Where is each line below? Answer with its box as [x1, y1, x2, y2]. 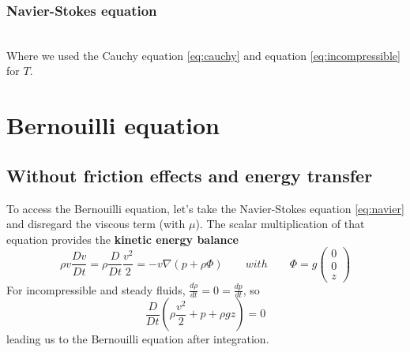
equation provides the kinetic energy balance [6, 230, 239, 247]
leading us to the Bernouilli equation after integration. [6, 331, 269, 347]
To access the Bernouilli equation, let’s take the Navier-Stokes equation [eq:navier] [6, 200, 404, 216]
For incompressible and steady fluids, [6, 281, 186, 298]
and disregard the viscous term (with [6, 215, 186, 232]
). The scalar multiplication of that [195, 215, 365, 232]
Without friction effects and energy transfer [6, 163, 373, 187]
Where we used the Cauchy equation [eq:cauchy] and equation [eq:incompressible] [6, 47, 401, 63]
